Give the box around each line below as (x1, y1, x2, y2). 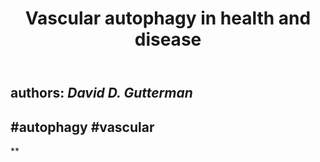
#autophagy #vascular (10, 118, 155, 136)
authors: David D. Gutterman (10, 85, 193, 102)
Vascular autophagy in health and (24, 7, 312, 30)
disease (134, 28, 202, 51)
